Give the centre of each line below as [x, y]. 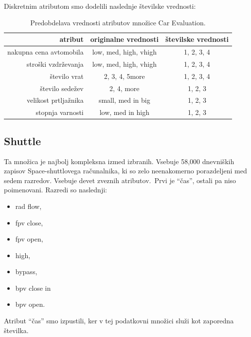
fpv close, [29, 222]
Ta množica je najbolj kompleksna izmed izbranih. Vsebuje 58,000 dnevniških [119, 161]
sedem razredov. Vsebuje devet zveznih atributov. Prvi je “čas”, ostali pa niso [120, 180]
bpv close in [33, 288]
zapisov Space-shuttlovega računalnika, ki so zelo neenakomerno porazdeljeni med [125, 171]
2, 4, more [125, 88]
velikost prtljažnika [55, 100]
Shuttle [23, 140]
